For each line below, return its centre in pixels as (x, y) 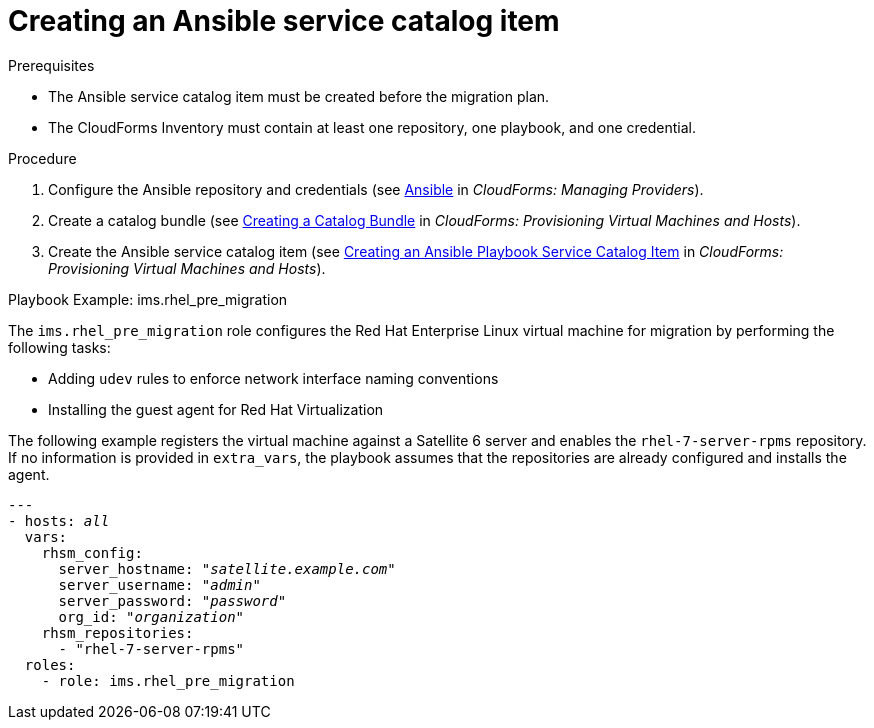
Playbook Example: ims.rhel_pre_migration (148, 299)
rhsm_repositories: (117, 632)
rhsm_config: (92, 552)
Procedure (42, 158)
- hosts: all (59, 520)
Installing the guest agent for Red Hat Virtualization (216, 409)
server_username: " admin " (159, 584)
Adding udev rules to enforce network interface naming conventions (273, 378)
